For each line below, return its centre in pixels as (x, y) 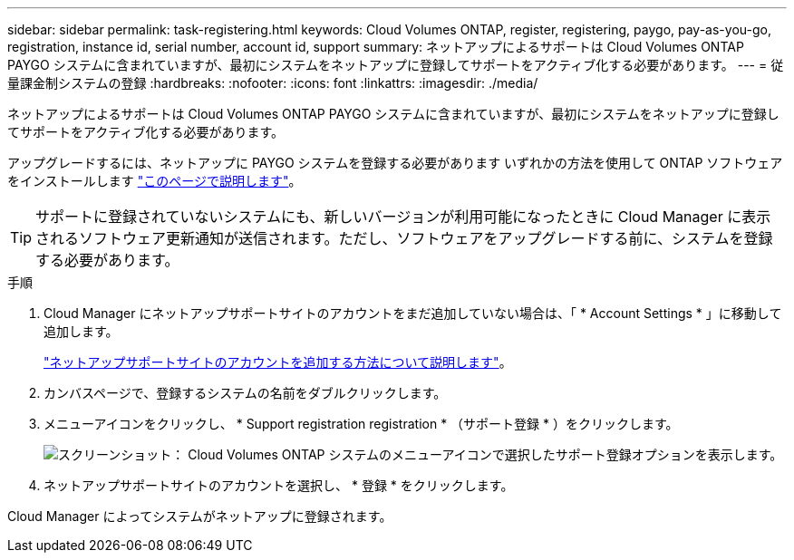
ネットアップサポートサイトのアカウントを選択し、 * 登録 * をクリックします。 (279, 485)
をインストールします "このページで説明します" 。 (155, 181)
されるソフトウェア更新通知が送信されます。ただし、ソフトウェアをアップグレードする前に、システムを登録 (404, 238)
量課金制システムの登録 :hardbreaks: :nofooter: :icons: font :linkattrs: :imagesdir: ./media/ (273, 83)
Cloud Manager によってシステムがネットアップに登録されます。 (200, 516)
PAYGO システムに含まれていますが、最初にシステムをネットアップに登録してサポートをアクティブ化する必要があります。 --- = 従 (396, 65)
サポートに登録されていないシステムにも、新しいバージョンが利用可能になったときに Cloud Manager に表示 (403, 217)
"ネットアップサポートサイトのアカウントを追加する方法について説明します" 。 (278, 362)
